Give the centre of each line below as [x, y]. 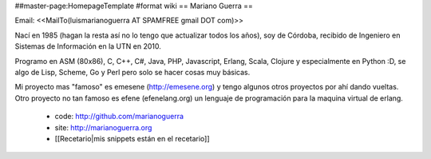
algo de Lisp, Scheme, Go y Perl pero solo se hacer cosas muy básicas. [132, 72]
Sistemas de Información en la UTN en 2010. [88, 46]
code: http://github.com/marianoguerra [119, 117]
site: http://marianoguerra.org [103, 127]
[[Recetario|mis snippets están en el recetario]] [132, 138]
